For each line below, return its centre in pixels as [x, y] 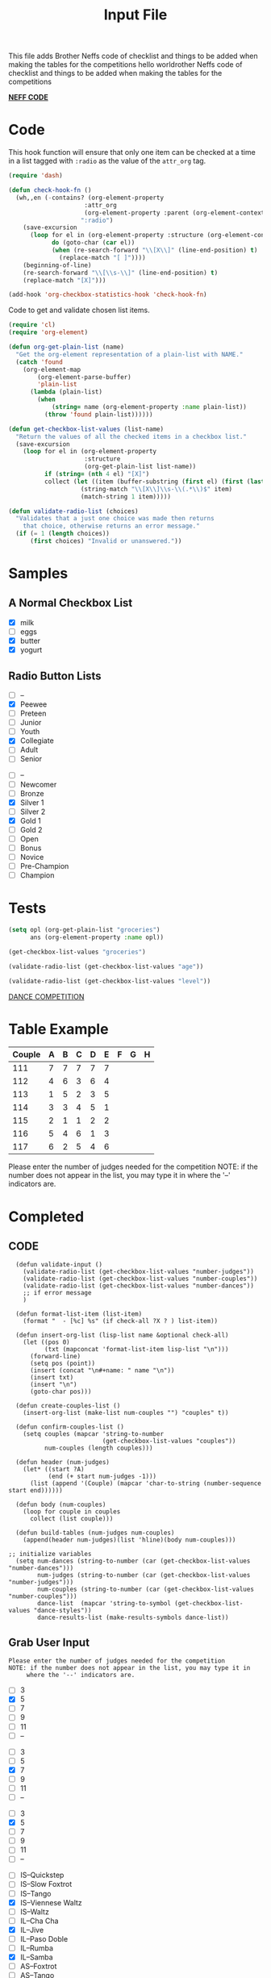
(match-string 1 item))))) [126, 497]
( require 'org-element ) [48, 332]
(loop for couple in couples [72, 1512]
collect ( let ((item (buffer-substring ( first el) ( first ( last [154, 482]
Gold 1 [31, 820]
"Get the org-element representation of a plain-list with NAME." [129, 354]
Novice [32, 857]
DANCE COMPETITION [46, 996]
